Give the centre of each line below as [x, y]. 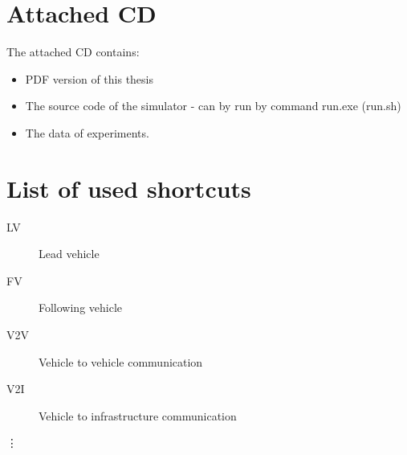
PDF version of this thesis [90, 78]
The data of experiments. [87, 132]
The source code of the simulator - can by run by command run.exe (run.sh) [213, 106]
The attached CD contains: [73, 52]
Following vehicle [81, 307]
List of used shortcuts [129, 188]
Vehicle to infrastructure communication [138, 415]
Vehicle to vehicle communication [121, 361]
